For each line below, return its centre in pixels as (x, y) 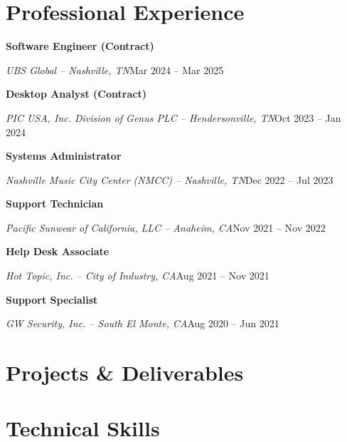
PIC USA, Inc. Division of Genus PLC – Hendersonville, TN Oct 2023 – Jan (173, 117)
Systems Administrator (64, 156)
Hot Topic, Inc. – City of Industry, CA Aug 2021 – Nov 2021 (138, 276)
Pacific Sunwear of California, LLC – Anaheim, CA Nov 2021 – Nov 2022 (166, 227)
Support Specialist (52, 299)
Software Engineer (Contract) (80, 46)
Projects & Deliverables (125, 372)
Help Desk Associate (58, 251)
